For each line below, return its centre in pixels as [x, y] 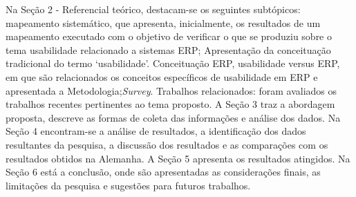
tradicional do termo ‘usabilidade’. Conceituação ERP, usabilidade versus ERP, [173, 63]
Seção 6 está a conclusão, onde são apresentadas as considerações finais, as [163, 172]
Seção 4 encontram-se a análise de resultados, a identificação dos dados [156, 131]
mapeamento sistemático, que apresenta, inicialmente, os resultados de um [163, 22]
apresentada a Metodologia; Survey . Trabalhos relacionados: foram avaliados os [171, 90]
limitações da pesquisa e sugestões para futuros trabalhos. [128, 185]
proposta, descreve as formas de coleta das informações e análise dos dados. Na [173, 117]
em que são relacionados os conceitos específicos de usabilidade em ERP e [162, 76]
